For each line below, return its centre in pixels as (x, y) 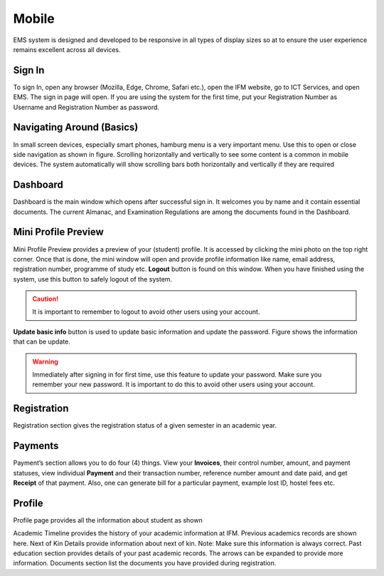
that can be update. (42, 341)
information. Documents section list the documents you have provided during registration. (145, 563)
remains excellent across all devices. (67, 49)
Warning (45, 361)
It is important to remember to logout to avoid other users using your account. (146, 312)
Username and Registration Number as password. (86, 107)
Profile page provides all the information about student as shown (108, 520)
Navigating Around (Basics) (76, 127)
